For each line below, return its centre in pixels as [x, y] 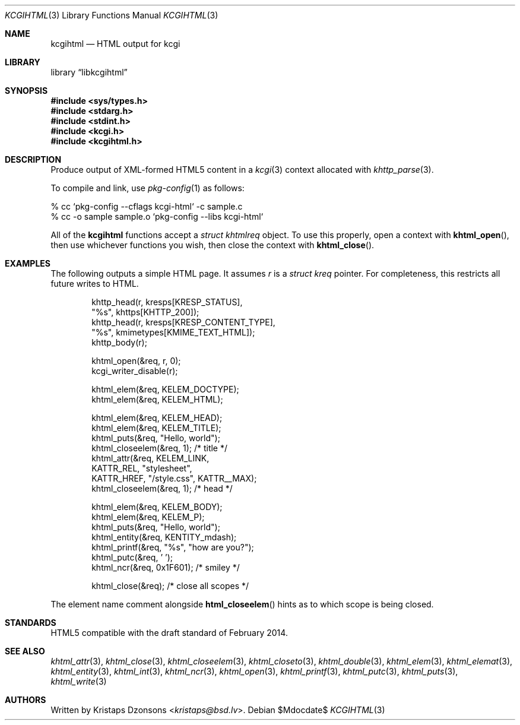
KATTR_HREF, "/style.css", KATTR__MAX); [174, 478]
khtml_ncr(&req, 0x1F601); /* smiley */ [166, 567]
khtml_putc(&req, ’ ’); [132, 557]
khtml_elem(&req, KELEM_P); [148, 517]
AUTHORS [26, 700]
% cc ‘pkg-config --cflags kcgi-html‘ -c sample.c [147, 206]
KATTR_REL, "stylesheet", [142, 468]
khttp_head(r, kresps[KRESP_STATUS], [167, 302]
